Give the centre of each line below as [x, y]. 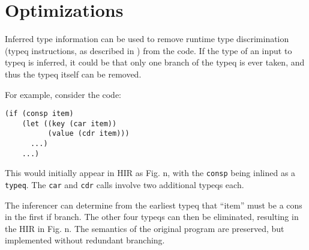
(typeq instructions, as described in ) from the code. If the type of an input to [148, 50]
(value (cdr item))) [88, 134]
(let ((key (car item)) [69, 123]
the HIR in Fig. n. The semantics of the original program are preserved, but [145, 228]
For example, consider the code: [63, 94]
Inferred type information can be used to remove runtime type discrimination [147, 39]
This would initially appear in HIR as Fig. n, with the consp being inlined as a [150, 173]
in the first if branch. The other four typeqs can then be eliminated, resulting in [152, 217]
